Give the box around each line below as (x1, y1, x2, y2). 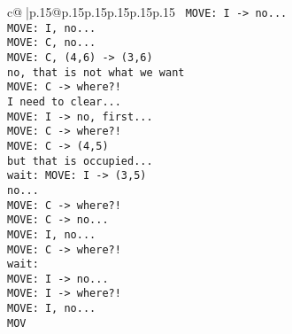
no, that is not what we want (7, 66, 185, 79)
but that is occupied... (7, 154, 153, 167)
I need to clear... (7, 95, 121, 108)
